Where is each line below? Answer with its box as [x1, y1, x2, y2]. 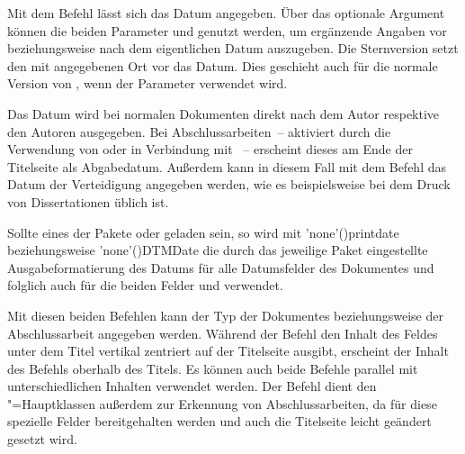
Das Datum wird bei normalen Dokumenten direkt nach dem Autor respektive [7, 104, 440, 123]
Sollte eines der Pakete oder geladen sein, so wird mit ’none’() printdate [7, 222, 399, 241]
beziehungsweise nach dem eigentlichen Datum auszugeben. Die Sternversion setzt [7, 39, 459, 58]
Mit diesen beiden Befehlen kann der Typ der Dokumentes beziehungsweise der [7, 305, 443, 324]
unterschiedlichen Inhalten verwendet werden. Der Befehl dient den [7, 377, 377, 395]
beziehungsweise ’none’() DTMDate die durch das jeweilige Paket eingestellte [7, 241, 428, 259]
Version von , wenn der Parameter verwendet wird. [7, 74, 288, 93]
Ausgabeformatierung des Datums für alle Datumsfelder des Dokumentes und [7, 258, 434, 277]
